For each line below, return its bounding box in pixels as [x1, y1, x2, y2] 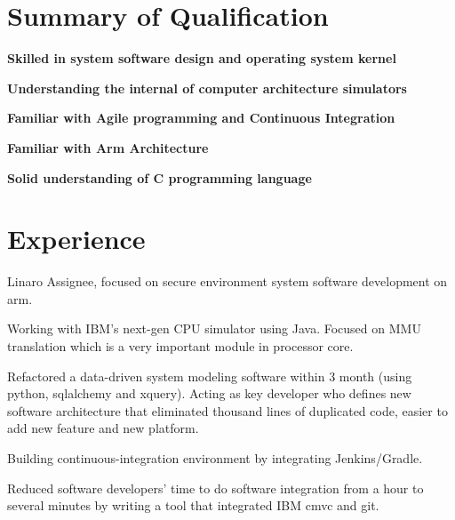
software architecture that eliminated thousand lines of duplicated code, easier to [7, 401, 448, 420]
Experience [7, 220, 146, 257]
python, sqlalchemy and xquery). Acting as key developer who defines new [7, 384, 411, 403]
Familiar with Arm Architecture [7, 138, 209, 156]
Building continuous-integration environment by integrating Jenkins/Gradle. [7, 448, 423, 467]
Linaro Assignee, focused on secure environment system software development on [7, 272, 448, 291]
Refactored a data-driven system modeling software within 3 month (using [7, 366, 412, 385]
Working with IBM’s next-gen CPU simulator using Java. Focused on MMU [7, 319, 421, 338]
